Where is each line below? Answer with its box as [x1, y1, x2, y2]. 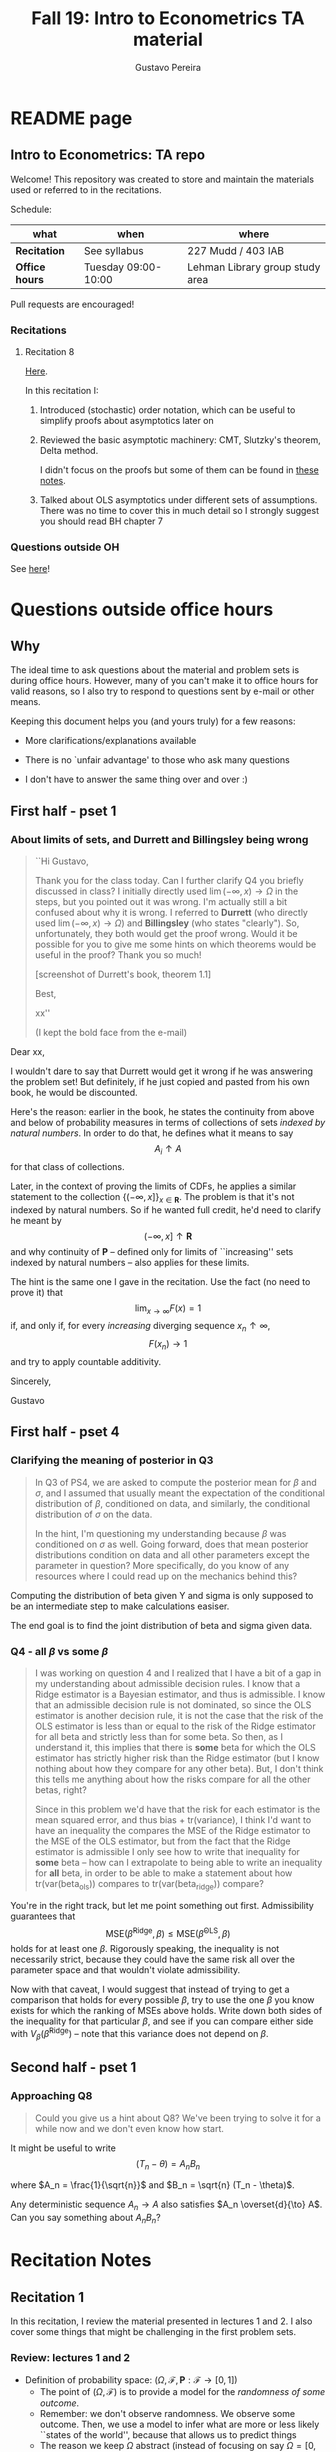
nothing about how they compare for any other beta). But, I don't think [34, 1763, 324, 1774]
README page [10, 107, 133, 129]
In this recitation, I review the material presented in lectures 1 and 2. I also [10, 2315, 313, 2327]
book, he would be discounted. [10, 1087, 138, 1099]
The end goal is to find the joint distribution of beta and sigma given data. [10, 1619, 313, 1631]
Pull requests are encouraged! [10, 298, 135, 310]
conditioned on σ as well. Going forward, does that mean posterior [34, 1538, 309, 1550]
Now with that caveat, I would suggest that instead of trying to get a [10, 1983, 290, 1996]
